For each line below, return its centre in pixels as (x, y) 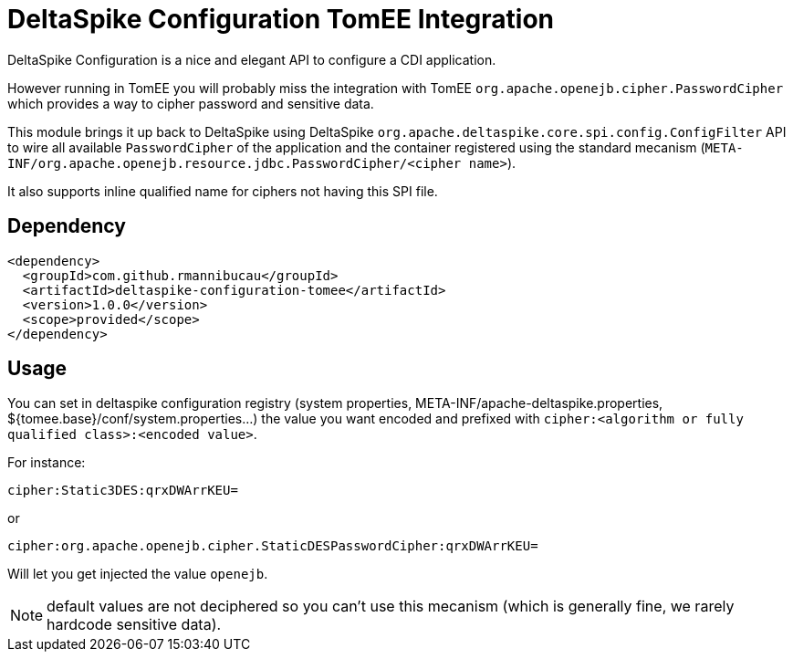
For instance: (47, 463)
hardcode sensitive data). (134, 625)
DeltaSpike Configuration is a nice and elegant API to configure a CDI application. (252, 59)
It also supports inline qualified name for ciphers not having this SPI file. (223, 191)
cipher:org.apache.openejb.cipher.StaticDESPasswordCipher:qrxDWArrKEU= (273, 546)
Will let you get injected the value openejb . (138, 574)
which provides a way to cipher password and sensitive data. (191, 103)
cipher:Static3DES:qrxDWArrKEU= (123, 491)
